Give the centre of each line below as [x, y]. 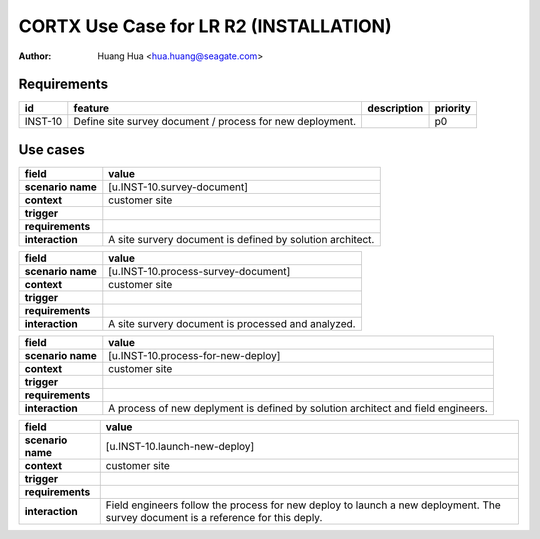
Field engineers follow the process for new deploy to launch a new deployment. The [303, 505]
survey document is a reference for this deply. [214, 517]
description [395, 108]
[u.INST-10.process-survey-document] [199, 271]
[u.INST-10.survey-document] [178, 187]
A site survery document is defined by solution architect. [241, 239]
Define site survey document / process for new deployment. [215, 122]
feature [91, 108]
